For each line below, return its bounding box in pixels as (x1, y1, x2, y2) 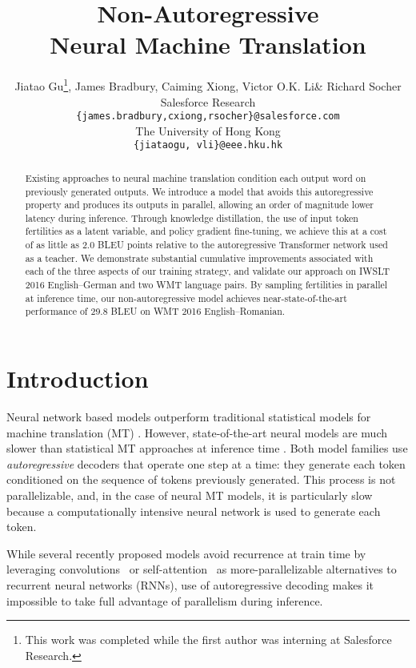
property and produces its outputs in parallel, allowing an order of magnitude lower (25, 198, 374, 211)
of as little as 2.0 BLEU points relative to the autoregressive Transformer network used (25, 238, 388, 252)
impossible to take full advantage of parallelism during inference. (6, 592, 323, 609)
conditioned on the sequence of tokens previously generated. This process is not (6, 471, 396, 488)
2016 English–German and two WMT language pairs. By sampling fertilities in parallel (25, 278, 388, 292)
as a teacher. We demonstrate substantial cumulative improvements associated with (25, 251, 374, 264)
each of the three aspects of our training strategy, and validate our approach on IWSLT (25, 264, 390, 278)
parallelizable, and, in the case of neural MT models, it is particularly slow (6, 486, 373, 503)
